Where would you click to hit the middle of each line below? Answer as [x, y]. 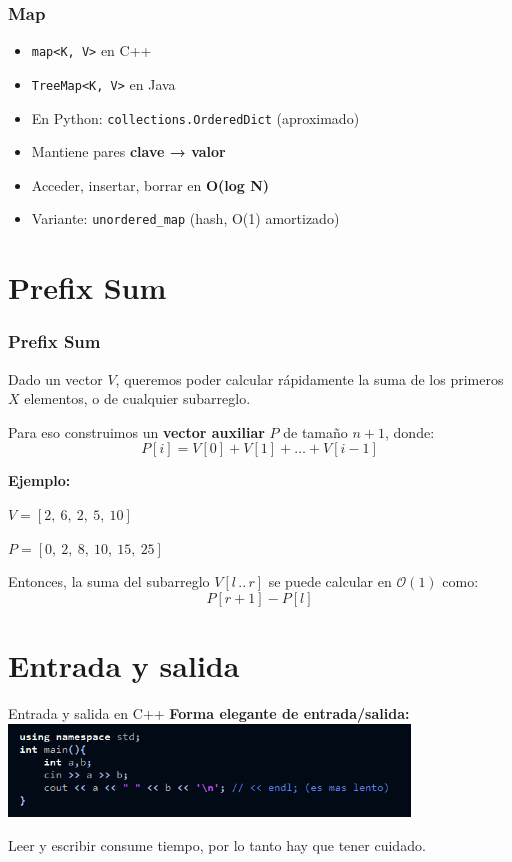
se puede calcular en [330, 581]
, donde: [410, 431]
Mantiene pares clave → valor [128, 151]
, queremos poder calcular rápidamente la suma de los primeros [309, 378]
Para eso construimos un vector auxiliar [136, 431]
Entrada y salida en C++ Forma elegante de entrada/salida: [209, 712]
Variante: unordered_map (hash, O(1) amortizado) [185, 218]
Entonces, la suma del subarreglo [109, 581]
